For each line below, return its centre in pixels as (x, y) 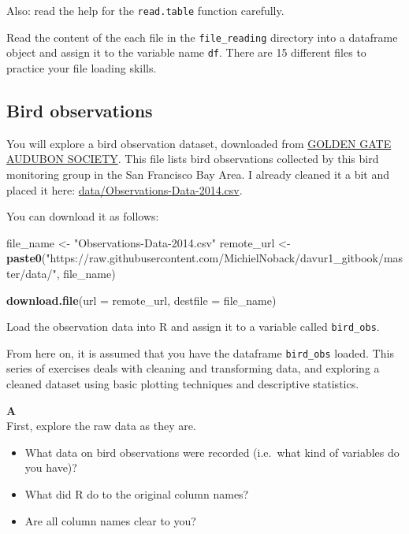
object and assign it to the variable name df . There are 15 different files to (186, 52)
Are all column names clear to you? (110, 520)
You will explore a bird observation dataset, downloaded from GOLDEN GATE (199, 143)
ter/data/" (32, 273)
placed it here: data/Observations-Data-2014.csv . (125, 189)
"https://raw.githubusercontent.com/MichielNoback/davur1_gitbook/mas (225, 258)
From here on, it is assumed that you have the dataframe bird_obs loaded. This (200, 352)
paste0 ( (26, 258)
